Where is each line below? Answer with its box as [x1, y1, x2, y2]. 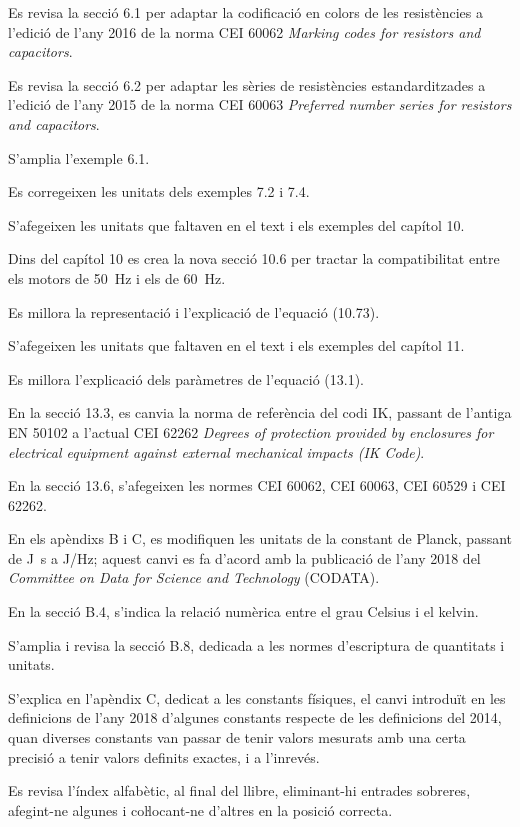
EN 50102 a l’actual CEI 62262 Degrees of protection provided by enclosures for [8, 421, 494, 442]
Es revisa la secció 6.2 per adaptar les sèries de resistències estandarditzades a [8, 74, 486, 95]
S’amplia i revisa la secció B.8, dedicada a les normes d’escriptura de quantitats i [8, 634, 505, 655]
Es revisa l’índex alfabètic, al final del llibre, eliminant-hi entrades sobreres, [8, 780, 471, 801]
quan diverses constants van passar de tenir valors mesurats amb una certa [8, 727, 466, 748]
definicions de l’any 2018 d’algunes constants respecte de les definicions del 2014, [8, 707, 502, 728]
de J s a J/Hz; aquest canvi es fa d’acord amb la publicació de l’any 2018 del [8, 547, 481, 568]
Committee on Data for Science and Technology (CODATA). [8, 567, 380, 588]
